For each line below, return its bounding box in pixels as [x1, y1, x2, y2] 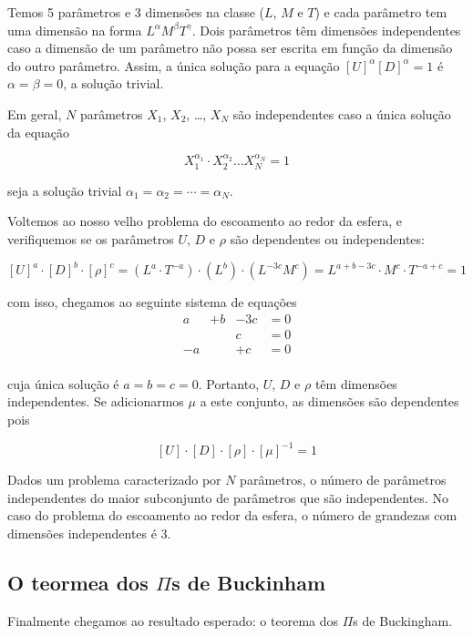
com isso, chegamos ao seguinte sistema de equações [7, 292, 297, 312]
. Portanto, [198, 374, 260, 393]
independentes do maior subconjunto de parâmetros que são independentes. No [7, 487, 448, 507]
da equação [7, 122, 70, 141]
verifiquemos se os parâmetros [7, 229, 174, 248]
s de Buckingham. [353, 610, 453, 630]
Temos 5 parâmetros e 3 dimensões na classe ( [7, 3, 265, 21]
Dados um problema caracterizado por [7, 470, 221, 489]
